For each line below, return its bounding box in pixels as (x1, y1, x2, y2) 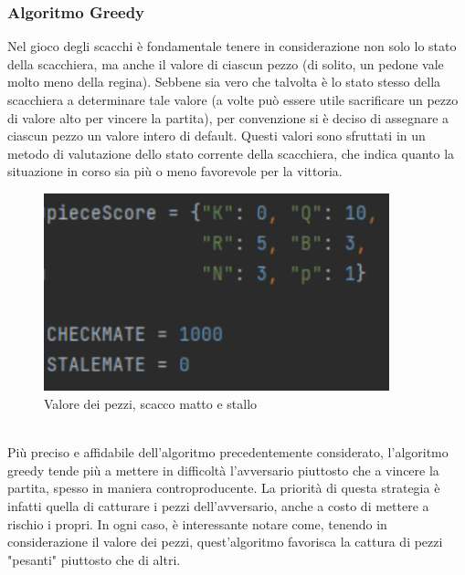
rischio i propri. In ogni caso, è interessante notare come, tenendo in (7, 514, 387, 533)
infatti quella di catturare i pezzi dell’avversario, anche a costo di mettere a (7, 497, 429, 516)
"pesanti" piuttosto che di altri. (7, 549, 181, 569)
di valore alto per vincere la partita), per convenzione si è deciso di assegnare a (7, 108, 449, 127)
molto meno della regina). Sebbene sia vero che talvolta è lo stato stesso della (7, 72, 441, 91)
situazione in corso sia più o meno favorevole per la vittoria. (7, 162, 343, 181)
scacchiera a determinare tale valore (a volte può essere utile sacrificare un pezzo (7, 90, 459, 109)
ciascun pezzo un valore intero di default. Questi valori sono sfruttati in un (7, 126, 426, 145)
